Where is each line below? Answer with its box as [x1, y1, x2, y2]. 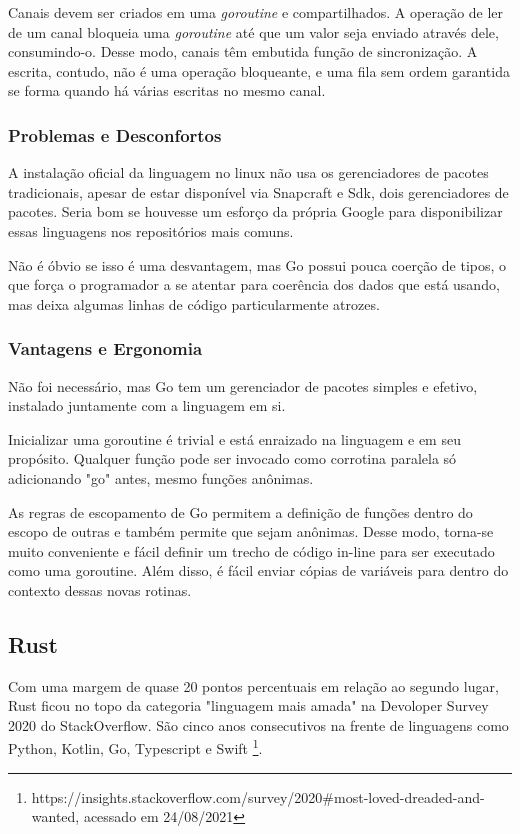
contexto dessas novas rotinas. [8, 579, 192, 600]
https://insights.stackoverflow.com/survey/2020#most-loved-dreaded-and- [31, 786, 485, 807]
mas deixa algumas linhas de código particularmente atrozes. [8, 293, 380, 314]
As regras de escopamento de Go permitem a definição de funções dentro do [8, 501, 473, 522]
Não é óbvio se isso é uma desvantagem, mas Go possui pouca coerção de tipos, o [8, 254, 507, 275]
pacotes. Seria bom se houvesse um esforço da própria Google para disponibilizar [8, 201, 503, 222]
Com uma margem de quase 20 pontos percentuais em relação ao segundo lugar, [8, 675, 499, 696]
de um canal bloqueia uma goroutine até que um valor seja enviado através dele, [8, 21, 499, 42]
